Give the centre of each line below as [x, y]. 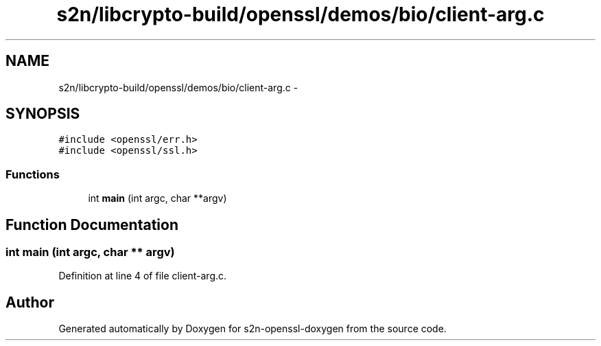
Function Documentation [92, 224]
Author [30, 302]
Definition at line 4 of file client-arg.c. [143, 276]
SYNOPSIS [43, 114]
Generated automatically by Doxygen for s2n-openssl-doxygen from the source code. [252, 329]
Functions [33, 174]
